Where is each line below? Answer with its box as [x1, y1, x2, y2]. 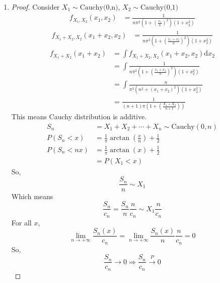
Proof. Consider [11, 2, 60, 12]
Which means [11, 191, 53, 201]
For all [11, 217, 32, 227]
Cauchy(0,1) [140, 4, 179, 11]
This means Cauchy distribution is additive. [11, 111, 147, 122]
